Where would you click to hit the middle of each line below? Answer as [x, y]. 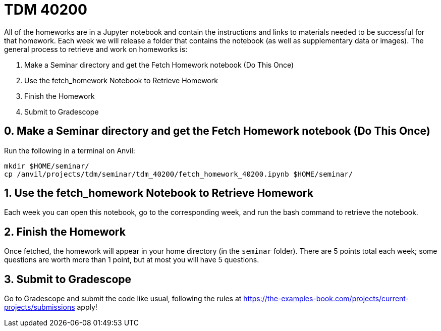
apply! [87, 307]
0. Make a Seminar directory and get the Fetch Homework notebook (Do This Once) [217, 131]
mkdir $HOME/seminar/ [47, 166]
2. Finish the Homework [65, 232]
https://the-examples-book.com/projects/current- [326, 299]
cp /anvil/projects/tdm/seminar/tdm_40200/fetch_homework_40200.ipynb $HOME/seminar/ [179, 174]
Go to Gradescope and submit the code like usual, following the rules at [123, 299]
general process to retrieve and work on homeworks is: [96, 49]
